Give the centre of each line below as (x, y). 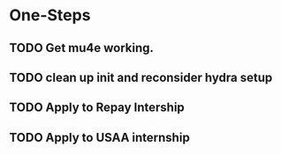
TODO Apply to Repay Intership (97, 108)
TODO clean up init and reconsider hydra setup (141, 77)
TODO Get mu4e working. (82, 48)
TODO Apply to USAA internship (99, 137)
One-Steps (50, 15)
